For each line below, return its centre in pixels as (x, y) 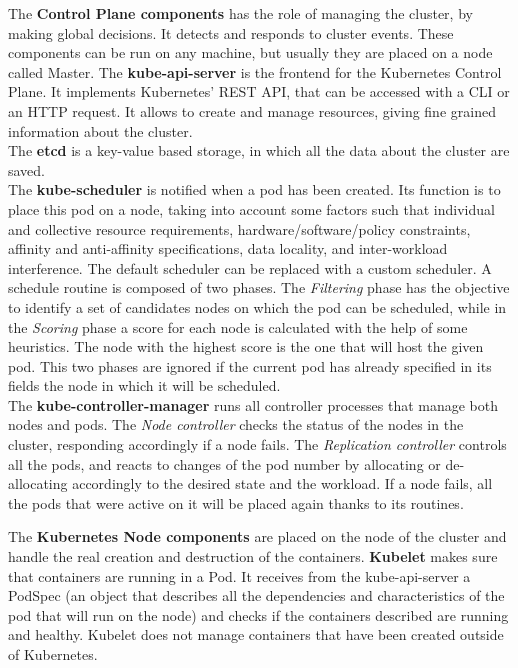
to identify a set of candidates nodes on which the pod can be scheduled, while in (257, 306)
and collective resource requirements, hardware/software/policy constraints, (239, 228)
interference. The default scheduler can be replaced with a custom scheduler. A (250, 267)
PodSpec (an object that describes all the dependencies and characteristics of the (256, 595)
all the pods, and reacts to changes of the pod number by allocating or (224, 463)
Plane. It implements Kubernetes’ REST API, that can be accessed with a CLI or (259, 91)
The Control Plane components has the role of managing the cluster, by (240, 13)
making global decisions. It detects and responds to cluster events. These (231, 32)
